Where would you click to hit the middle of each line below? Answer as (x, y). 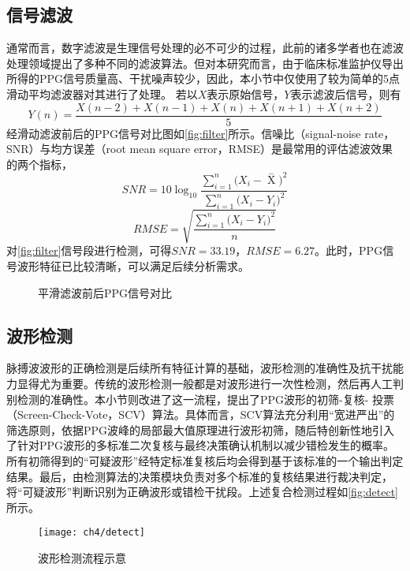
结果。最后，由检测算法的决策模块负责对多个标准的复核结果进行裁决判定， (199, 476)
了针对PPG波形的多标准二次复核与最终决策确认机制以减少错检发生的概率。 (201, 445)
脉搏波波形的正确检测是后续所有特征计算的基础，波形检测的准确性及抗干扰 (199, 368)
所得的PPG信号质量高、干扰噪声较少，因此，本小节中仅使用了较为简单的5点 (203, 78)
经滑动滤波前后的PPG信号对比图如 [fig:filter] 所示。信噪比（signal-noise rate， (201, 133)
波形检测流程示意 (82, 558)
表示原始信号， (246, 93)
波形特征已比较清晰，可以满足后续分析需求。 (133, 266)
